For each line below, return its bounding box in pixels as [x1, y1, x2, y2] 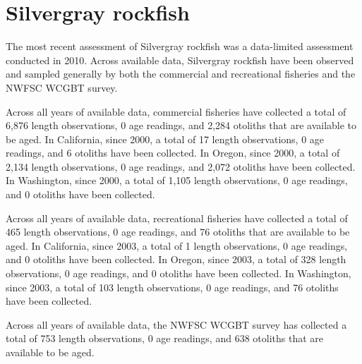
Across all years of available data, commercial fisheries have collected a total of [6, 104, 346, 119]
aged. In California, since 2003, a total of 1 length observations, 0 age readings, [6, 238, 348, 253]
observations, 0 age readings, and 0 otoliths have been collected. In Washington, [6, 266, 351, 281]
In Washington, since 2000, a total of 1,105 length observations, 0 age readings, [6, 173, 348, 188]
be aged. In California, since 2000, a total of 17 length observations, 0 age [6, 131, 325, 146]
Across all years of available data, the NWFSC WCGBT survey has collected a [6, 317, 347, 332]
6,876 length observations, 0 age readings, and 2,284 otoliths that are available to [6, 118, 357, 133]
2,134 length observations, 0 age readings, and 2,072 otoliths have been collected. [6, 159, 356, 174]
